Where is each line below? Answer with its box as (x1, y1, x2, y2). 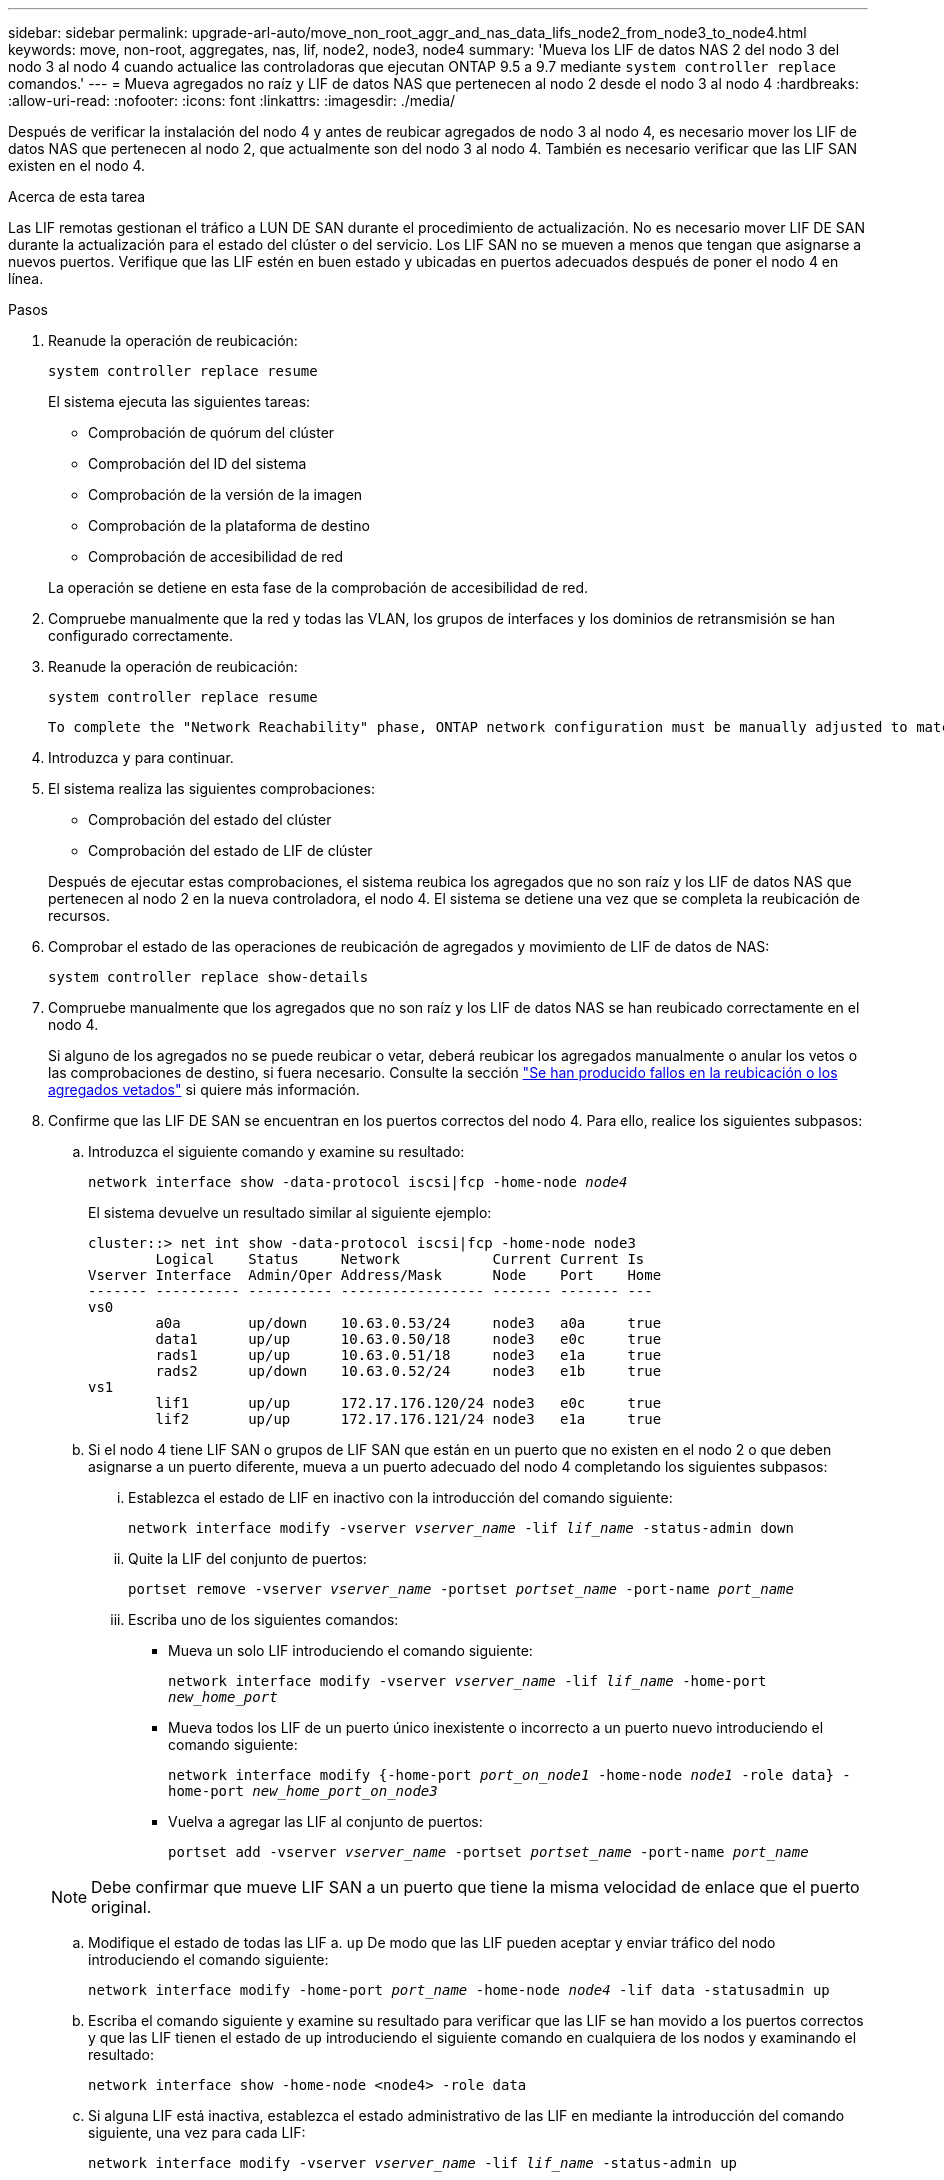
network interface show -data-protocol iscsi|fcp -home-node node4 (88, 1174, 628, 1190)
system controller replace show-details (48, 969, 369, 985)
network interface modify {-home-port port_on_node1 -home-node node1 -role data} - (168, 1767, 851, 1783)
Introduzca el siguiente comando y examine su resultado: (88, 1143, 465, 1160)
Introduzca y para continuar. (48, 749, 234, 766)
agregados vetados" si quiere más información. (48, 1081, 360, 1098)
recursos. (48, 907, 110, 924)
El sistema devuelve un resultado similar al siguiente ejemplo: (88, 1204, 492, 1221)
